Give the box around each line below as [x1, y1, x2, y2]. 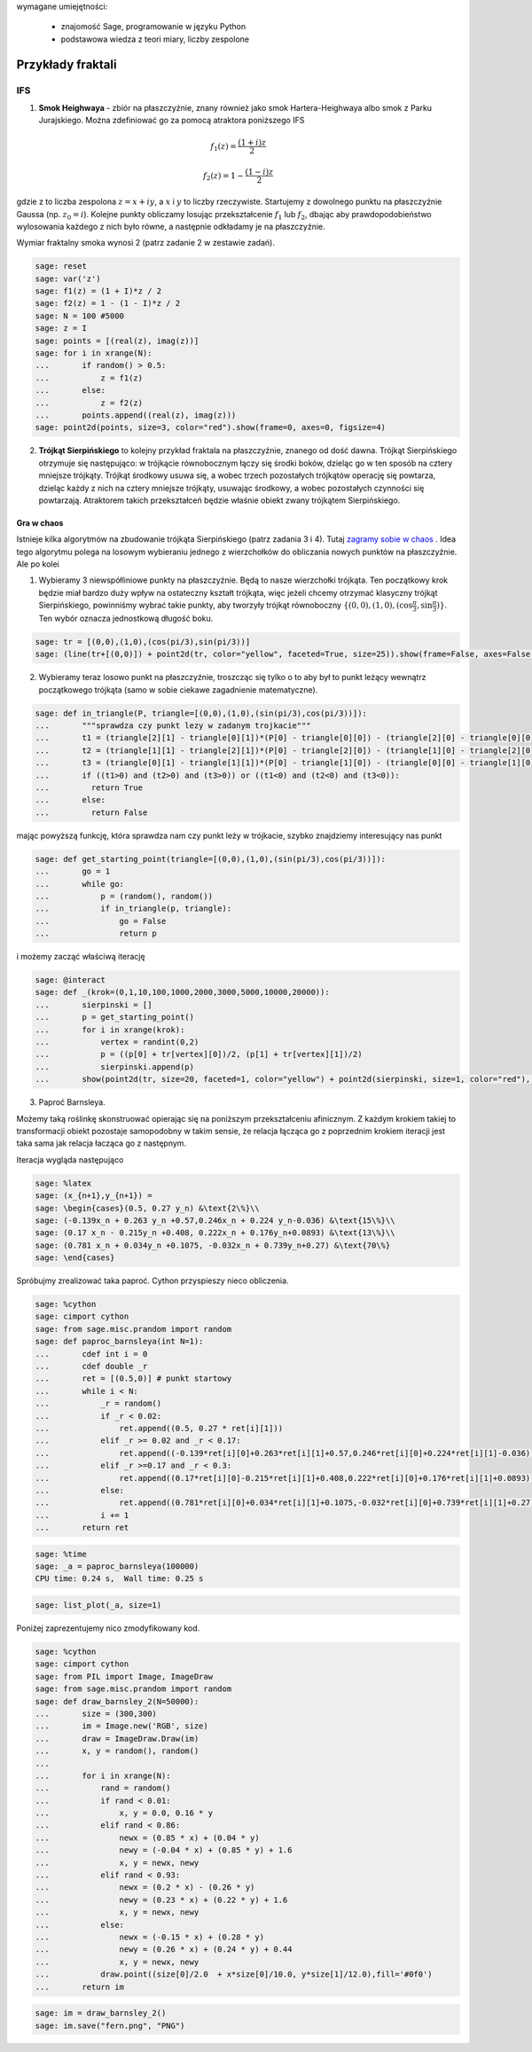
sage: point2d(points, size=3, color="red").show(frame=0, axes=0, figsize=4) [35, 422, 386, 433]
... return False [35, 807, 148, 818]
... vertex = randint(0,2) [35, 1038, 199, 1047]
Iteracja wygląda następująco [16, 1154, 124, 1165]
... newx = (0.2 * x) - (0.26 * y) [35, 1883, 255, 1892]
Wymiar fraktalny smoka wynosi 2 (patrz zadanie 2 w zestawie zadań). [16, 238, 275, 248]
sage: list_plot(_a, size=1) [35, 1601, 162, 1610]
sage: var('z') [35, 273, 101, 284]
